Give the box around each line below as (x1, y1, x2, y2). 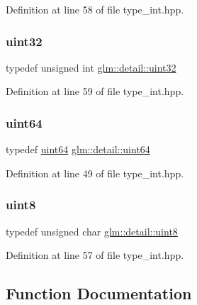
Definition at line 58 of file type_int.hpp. (6, 2, 184, 16)
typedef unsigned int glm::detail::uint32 (6, 60, 176, 74)
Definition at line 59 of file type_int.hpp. (6, 84, 184, 99)
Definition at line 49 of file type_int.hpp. (6, 165, 184, 180)
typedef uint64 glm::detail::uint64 (6, 142, 150, 157)
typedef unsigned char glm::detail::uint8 (6, 223, 178, 238)
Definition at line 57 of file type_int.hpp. (6, 248, 184, 262)
